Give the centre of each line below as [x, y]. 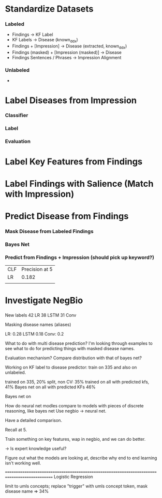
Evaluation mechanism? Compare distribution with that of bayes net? [73, 358]
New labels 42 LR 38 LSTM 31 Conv [41, 315]
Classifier [17, 115]
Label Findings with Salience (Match [79, 184]
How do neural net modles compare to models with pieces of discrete [74, 406]
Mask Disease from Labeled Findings [49, 231]
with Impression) [40, 194]
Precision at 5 [37, 269]
